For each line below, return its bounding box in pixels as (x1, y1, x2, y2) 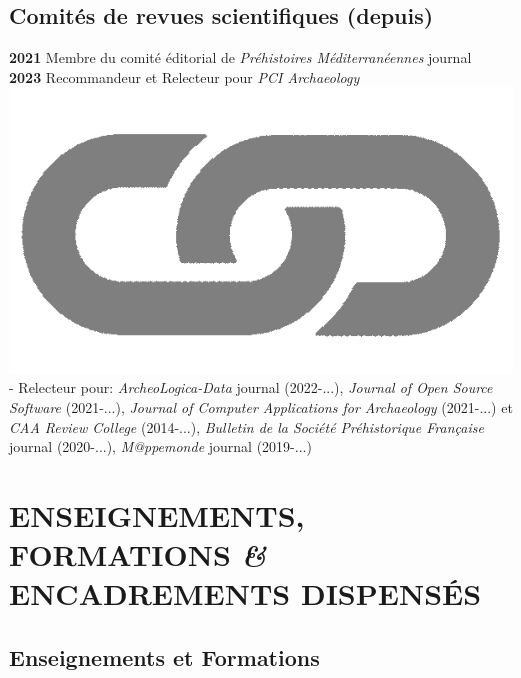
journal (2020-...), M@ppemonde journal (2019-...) (9, 436, 312, 457)
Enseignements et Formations (9, 641, 320, 672)
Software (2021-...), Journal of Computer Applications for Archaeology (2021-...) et (9, 397, 513, 418)
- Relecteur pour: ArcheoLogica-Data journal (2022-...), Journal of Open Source (9, 377, 493, 398)
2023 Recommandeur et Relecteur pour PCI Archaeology (9, 66, 360, 87)
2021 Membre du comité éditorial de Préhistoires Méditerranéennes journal (9, 47, 472, 68)
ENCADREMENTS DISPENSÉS (9, 573, 482, 614)
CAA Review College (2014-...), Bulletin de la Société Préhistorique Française (9, 416, 484, 437)
